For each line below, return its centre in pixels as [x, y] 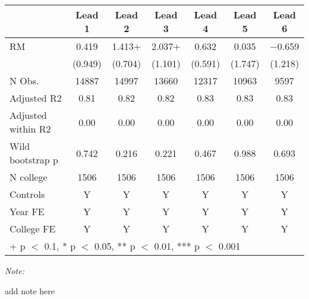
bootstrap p [34, 160]
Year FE [27, 211]
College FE [33, 229]
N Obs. [24, 81]
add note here [30, 290]
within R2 [30, 129]
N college [29, 177]
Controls [27, 194]
